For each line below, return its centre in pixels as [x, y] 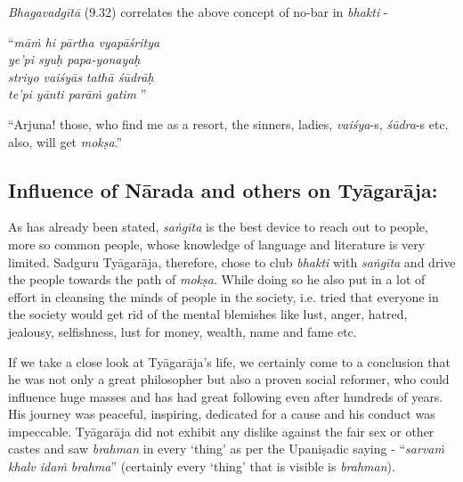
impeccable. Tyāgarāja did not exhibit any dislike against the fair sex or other [221, 431]
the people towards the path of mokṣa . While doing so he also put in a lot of [217, 279]
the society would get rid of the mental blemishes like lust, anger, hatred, [208, 314]
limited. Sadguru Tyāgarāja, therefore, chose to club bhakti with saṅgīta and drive [232, 261]
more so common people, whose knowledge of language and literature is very [217, 244]
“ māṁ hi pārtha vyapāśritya [84, 41]
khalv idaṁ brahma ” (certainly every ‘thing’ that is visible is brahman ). [202, 466]
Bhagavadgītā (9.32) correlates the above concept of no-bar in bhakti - [198, 12]
